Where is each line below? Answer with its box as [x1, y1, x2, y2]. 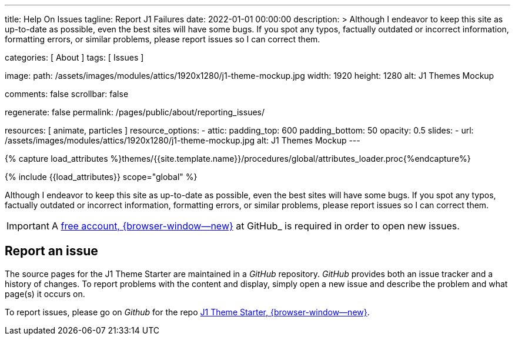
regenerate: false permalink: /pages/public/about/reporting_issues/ [5, 107, 265, 117]
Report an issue [5, 244, 98, 259]
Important [6, 220, 49, 232]
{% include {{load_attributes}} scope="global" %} [5, 172, 198, 182]
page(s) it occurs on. [5, 288, 85, 299]
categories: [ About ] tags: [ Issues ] [5, 52, 144, 62]
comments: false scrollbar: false [5, 89, 129, 99]
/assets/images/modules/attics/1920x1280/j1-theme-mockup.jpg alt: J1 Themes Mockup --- [5, 135, 360, 145]
